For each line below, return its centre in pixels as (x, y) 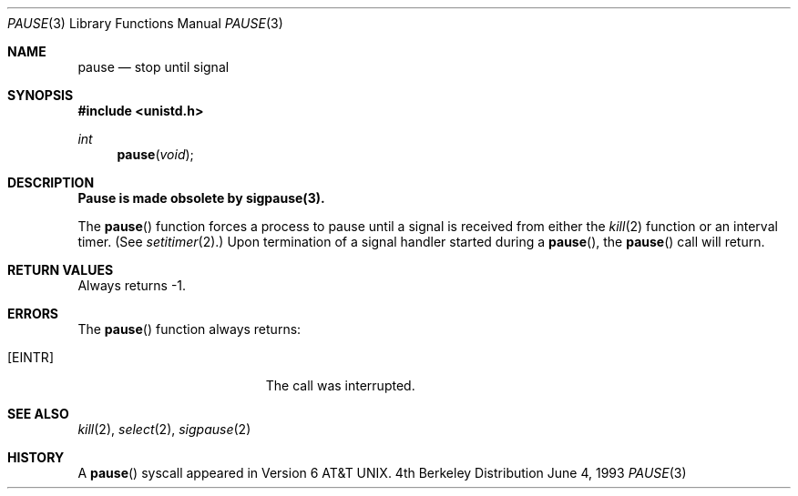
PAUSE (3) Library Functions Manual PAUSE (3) (145, 23)
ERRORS (33, 314)
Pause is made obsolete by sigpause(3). (201, 198)
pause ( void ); (155, 154)
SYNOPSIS (41, 95)
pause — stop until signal (153, 67)
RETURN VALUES (61, 270)
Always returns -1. (132, 285)
